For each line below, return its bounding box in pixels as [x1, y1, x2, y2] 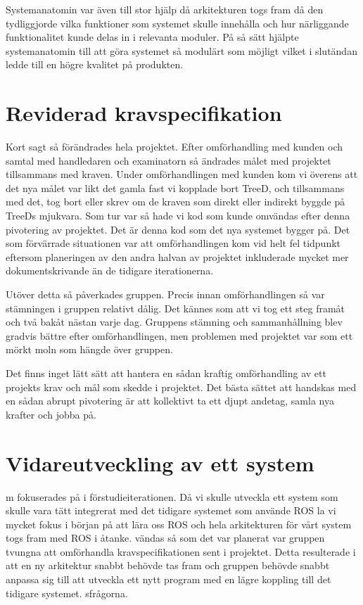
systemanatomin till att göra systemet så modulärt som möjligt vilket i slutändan [6, 43, 357, 58]
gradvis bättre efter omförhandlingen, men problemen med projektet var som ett [6, 328, 353, 343]
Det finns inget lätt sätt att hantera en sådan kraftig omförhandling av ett [6, 366, 326, 380]
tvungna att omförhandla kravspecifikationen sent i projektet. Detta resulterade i [6, 544, 356, 559]
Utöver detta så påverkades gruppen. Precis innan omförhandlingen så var [6, 287, 325, 302]
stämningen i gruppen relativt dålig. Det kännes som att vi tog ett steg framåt [6, 300, 345, 315]
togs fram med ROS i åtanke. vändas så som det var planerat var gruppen [6, 530, 325, 545]
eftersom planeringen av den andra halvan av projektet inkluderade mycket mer [6, 249, 349, 264]
